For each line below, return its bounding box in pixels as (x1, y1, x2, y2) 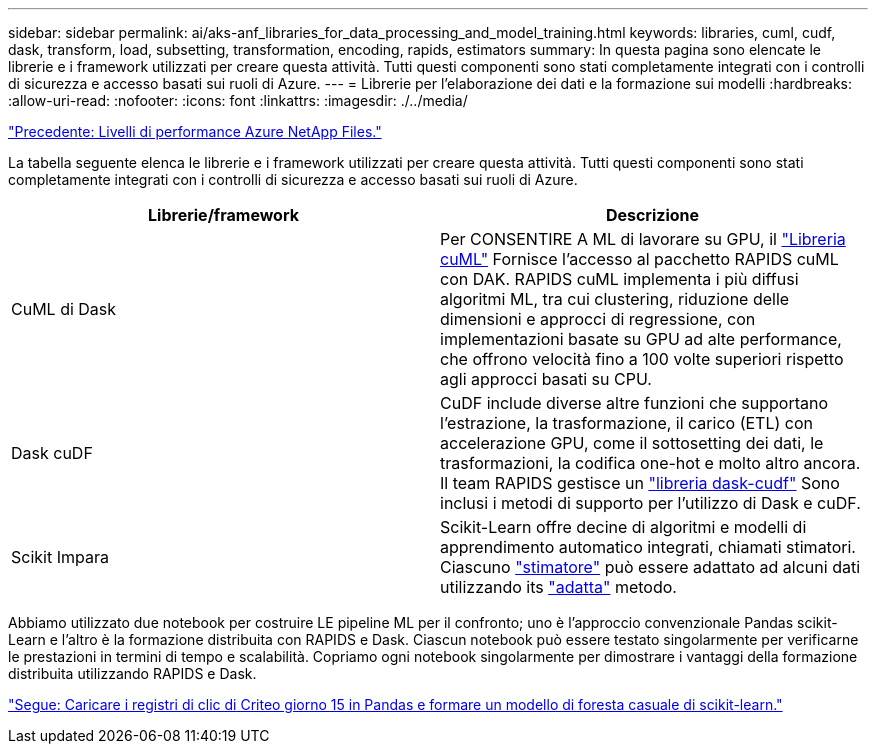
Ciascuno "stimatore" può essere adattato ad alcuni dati (440, 557, 861, 577)
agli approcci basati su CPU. (440, 369, 652, 389)
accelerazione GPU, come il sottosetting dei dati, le (440, 433, 824, 453)
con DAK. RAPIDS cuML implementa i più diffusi (440, 269, 799, 289)
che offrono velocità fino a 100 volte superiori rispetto (440, 349, 844, 369)
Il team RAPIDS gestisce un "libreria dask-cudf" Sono (440, 473, 840, 493)
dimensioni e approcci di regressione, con (440, 309, 756, 329)
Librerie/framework (148, 205, 299, 225)
